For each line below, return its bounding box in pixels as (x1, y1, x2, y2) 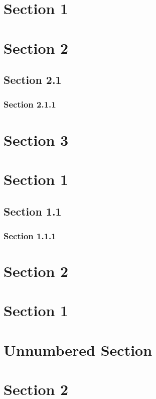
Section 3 (4, 129, 69, 150)
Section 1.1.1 (4, 229, 56, 242)
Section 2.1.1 (4, 98, 56, 111)
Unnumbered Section (4, 339, 152, 360)
